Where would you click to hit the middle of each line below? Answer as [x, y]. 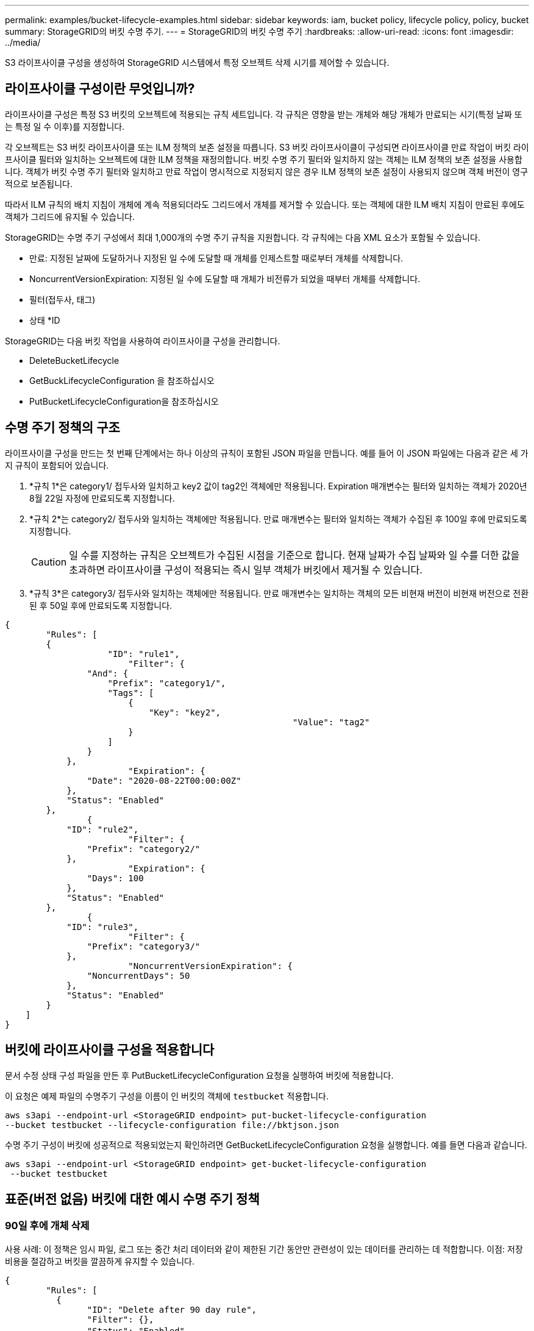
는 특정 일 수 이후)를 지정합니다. [65, 126]
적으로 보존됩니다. [39, 183]
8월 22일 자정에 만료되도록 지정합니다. [102, 498]
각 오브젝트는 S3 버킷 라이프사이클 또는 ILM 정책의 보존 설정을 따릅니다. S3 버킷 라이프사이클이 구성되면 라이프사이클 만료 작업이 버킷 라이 [267, 147]
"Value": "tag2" [331, 722]
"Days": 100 [115, 878]
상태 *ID [45, 320]
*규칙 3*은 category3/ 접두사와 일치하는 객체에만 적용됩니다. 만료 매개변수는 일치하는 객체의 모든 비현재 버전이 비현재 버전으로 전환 [279, 593]
